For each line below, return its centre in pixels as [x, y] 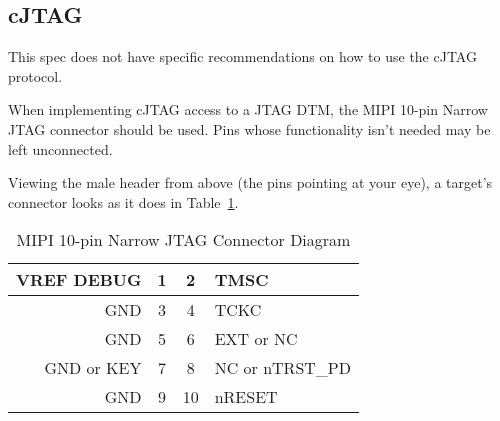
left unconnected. [60, 148]
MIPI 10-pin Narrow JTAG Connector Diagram [183, 240]
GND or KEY [93, 368]
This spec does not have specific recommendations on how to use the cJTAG [242, 56]
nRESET [246, 397]
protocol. [35, 75]
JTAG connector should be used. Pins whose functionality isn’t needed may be [249, 128]
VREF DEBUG [79, 280]
